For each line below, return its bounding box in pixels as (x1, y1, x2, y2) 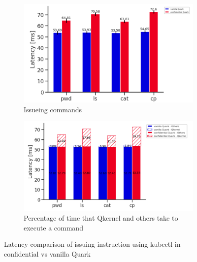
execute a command (24, 222, 83, 232)
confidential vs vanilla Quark (4, 249, 91, 259)
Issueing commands (24, 104, 82, 114)
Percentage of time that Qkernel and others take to (24, 213, 178, 223)
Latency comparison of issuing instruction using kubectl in (4, 239, 181, 249)
